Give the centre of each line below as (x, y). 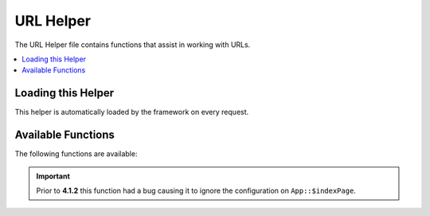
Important (53, 176)
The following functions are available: (76, 154)
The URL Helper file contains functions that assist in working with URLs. (133, 45)
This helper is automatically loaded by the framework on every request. (132, 112)
